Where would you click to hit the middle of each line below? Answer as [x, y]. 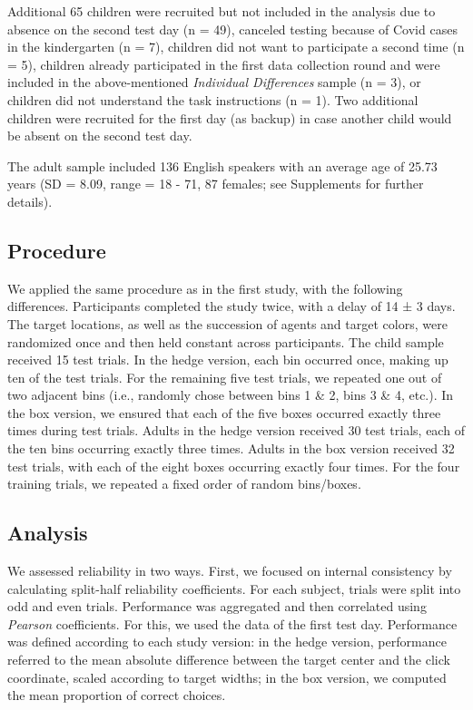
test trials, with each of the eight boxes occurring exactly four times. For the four [234, 466]
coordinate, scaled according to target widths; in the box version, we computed [227, 677]
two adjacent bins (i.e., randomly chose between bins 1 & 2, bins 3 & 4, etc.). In [231, 395]
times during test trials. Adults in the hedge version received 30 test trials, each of [236, 430]
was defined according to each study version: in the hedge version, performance [227, 642]
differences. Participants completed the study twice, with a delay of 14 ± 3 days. [232, 306]
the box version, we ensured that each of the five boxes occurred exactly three [224, 412]
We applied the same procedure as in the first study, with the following [205, 288]
